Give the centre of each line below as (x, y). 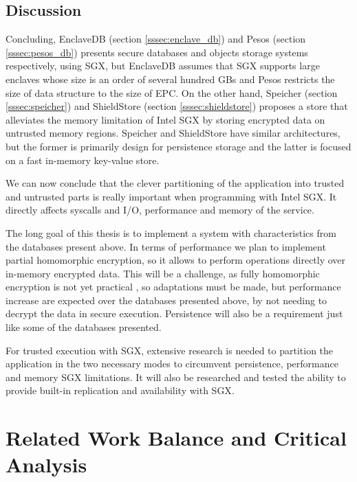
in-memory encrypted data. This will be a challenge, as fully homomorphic (163, 273)
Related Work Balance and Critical (176, 438)
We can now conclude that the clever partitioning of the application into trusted (175, 183)
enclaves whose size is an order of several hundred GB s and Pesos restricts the (170, 79)
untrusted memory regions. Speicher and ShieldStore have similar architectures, (173, 133)
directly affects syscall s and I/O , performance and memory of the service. (160, 210)
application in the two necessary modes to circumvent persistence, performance (172, 364)
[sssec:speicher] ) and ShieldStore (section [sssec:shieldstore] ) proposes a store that (177, 106)
